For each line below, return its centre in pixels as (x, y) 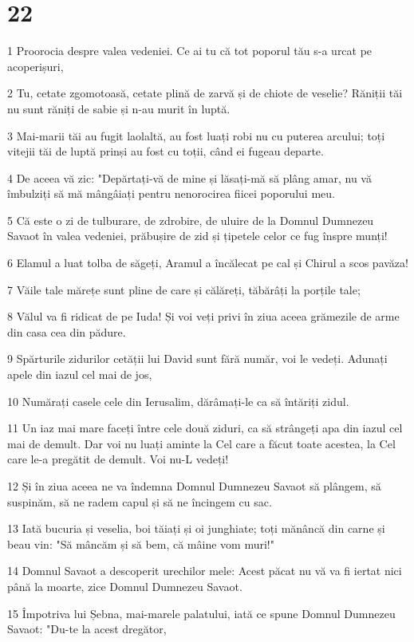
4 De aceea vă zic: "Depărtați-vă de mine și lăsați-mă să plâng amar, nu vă (189, 177)
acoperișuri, (35, 66)
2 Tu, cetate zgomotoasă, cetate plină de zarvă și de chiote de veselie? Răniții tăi (205, 93)
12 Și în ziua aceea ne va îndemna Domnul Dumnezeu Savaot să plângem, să (194, 486)
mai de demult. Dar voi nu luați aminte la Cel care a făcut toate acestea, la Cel (201, 443)
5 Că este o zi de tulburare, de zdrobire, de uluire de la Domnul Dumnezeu (191, 220)
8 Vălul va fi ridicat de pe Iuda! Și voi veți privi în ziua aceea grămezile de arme (203, 316)
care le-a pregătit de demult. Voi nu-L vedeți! (118, 459)
